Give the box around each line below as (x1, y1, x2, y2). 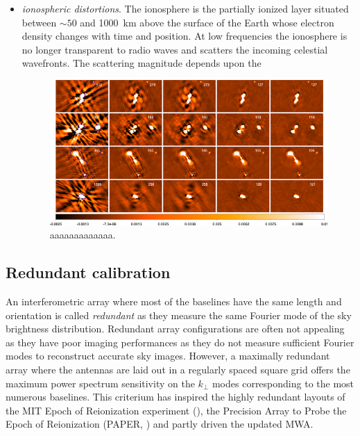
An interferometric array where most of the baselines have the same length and (6, 294, 342, 309)
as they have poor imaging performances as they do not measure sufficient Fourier (6, 334, 354, 349)
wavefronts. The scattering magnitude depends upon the (22, 56, 262, 70)
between (22, 15, 57, 29)
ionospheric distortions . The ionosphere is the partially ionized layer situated (22, 1, 349, 15)
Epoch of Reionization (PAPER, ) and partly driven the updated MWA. (6, 417, 314, 431)
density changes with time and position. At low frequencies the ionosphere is (22, 29, 348, 43)
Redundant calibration (6, 261, 171, 283)
